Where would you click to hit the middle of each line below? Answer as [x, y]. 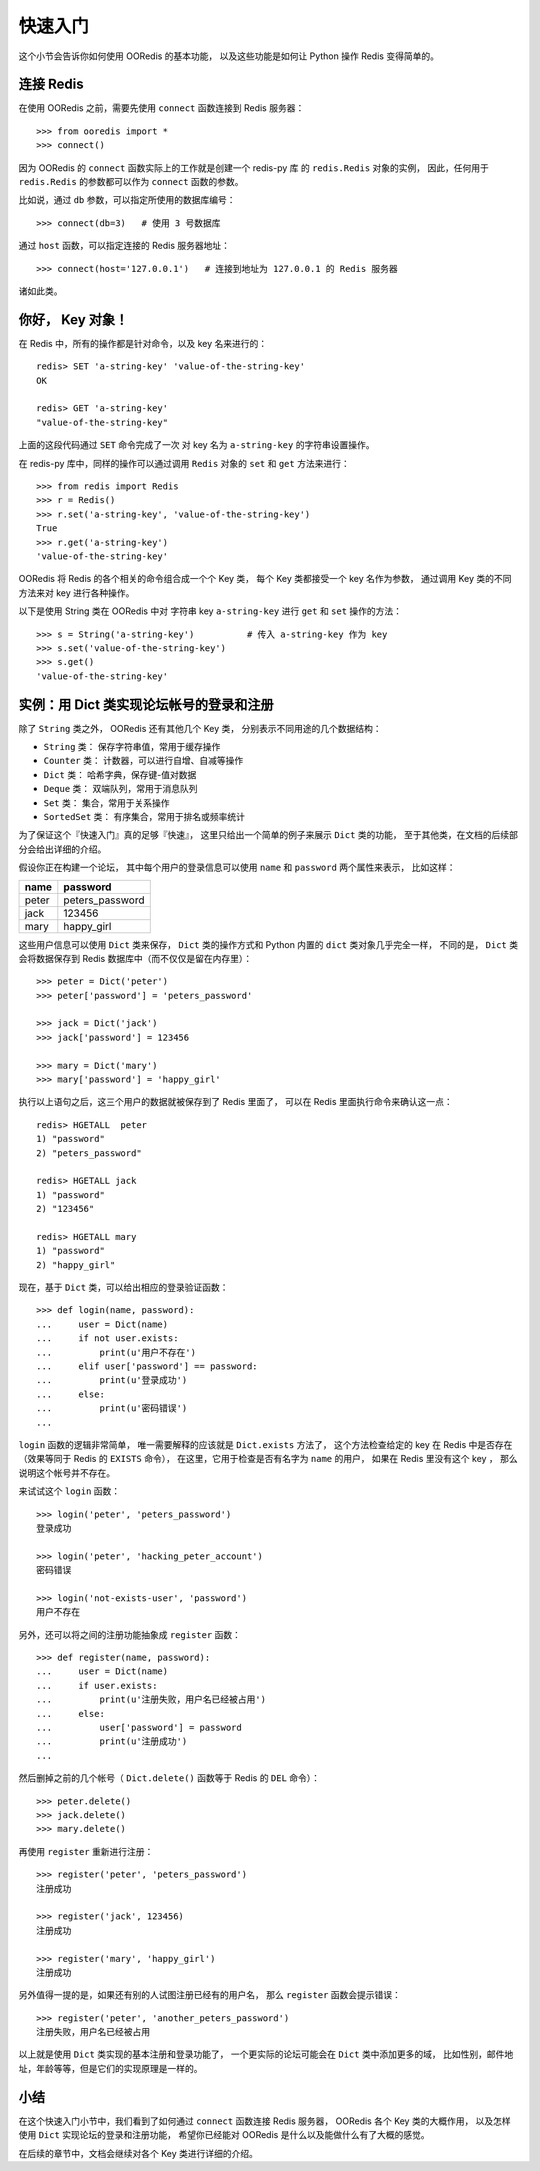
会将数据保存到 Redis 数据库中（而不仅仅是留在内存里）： [135, 958]
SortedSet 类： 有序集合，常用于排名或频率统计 [144, 816]
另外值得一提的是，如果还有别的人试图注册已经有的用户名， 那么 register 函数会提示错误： [210, 1995]
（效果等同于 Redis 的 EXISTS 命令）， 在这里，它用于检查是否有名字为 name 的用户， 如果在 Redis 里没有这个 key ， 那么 [268, 1459]
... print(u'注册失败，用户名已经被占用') [151, 1699]
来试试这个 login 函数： [69, 1491]
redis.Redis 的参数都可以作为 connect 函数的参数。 [131, 182]
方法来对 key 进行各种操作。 [76, 592]
